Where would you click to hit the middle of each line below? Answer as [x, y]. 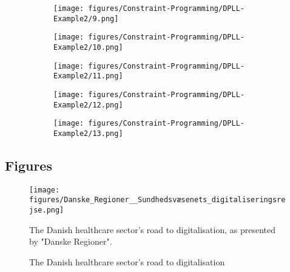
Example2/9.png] [86, 19]
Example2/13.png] [88, 133]
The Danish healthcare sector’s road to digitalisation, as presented [153, 229]
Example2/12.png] [88, 105]
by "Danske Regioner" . [71, 241]
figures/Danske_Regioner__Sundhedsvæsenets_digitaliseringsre [157, 200]
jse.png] [47, 210]
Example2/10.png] [88, 47]
